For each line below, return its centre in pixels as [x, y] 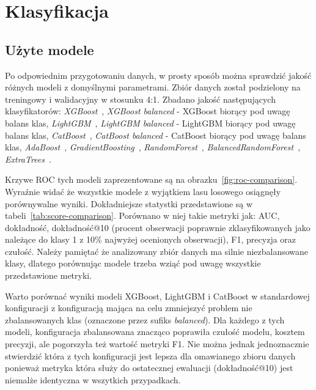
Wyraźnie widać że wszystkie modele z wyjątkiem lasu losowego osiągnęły [143, 191]
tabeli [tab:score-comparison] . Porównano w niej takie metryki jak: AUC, [142, 215]
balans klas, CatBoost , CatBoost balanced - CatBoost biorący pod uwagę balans [156, 135]
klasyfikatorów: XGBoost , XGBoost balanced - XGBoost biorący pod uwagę [148, 111]
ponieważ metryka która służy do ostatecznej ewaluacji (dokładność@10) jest [149, 368]
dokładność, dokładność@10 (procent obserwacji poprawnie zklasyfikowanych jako [158, 227]
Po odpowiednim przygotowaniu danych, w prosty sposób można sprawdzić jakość [158, 75]
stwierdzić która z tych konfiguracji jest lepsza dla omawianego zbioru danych [150, 355]
